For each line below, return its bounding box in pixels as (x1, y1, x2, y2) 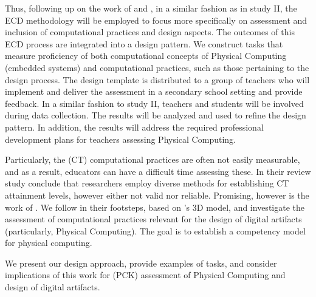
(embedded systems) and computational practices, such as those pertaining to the (5, 61, 309, 73)
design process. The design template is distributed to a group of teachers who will (5, 73, 310, 86)
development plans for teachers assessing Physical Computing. (5, 132, 236, 145)
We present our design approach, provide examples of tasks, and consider (5, 256, 277, 269)
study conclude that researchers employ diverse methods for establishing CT (5, 177, 289, 189)
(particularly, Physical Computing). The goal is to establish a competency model (5, 224, 306, 237)
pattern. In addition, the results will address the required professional (5, 120, 264, 133)
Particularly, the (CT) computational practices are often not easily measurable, (5, 153, 300, 166)
